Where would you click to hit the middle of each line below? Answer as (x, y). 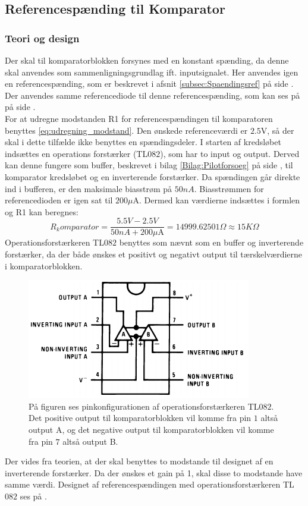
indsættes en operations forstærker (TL (76, 153)
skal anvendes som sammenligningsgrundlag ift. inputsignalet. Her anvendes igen (152, 72)
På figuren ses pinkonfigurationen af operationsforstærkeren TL (144, 406)
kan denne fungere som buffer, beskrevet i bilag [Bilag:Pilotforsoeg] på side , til (149, 165)
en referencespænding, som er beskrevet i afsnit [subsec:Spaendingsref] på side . (149, 84)
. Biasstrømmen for (229, 188)
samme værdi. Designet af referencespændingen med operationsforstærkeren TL (150, 484)
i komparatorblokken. (44, 265)
